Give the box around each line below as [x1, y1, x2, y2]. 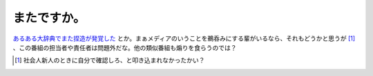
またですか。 [12, 10, 86, 25]
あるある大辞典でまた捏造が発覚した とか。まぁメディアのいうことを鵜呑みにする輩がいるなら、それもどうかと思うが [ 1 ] [12, 34, 356, 42]
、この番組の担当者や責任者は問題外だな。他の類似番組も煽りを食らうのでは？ [12, 43, 237, 51]
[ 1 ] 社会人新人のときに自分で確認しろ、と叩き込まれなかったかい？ [15, 56, 205, 64]
